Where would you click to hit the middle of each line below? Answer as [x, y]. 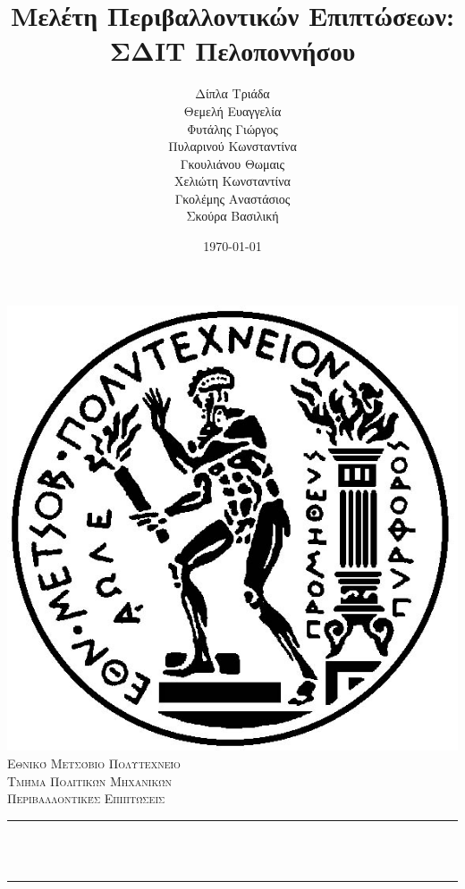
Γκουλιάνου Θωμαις [232, 163]
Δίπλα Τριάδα [232, 93]
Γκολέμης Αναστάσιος [232, 198]
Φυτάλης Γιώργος [232, 128]
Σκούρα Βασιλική [232, 216]
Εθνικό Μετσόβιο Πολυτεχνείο [94, 763]
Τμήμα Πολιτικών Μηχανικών [89, 780]
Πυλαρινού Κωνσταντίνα [232, 146]
